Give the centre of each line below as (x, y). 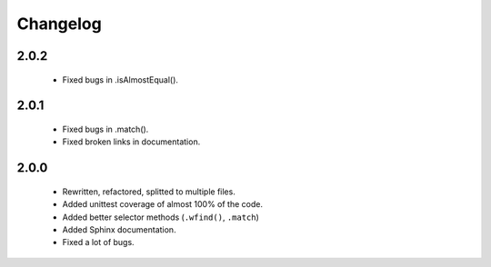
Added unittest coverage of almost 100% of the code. (163, 204)
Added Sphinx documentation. (119, 229)
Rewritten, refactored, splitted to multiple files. (149, 192)
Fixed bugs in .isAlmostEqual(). (120, 79)
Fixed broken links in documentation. (131, 142)
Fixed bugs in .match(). (105, 129)
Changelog (59, 24)
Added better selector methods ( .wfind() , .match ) (160, 217)
